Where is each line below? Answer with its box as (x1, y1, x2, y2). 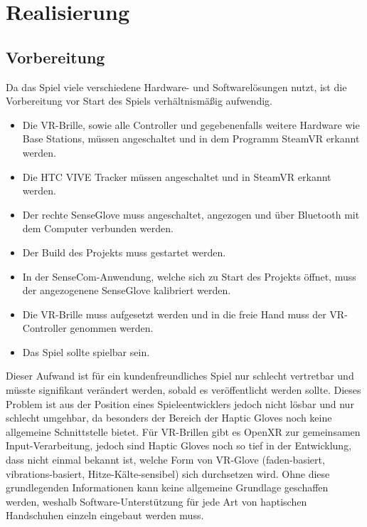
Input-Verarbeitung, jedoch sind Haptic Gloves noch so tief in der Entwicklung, (6, 438, 352, 453)
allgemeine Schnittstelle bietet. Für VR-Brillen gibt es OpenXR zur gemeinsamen (6, 424, 361, 439)
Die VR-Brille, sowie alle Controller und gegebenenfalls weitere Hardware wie (22, 117, 360, 132)
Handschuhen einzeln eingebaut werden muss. (6, 508, 204, 523)
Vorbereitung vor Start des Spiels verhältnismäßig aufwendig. (6, 93, 272, 108)
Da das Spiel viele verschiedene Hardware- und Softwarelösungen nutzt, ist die (6, 79, 347, 94)
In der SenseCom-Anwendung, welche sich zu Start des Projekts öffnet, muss (22, 268, 356, 283)
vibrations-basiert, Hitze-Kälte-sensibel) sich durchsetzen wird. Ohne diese (6, 466, 330, 481)
